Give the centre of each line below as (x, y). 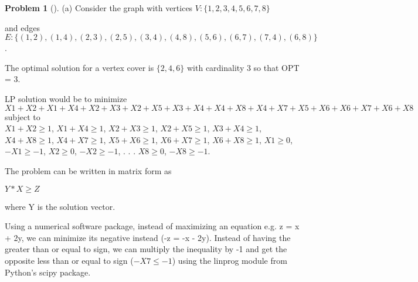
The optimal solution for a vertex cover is (79, 67)
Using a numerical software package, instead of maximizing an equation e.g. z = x (152, 226)
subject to (23, 116)
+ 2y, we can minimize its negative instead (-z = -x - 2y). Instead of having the (148, 237)
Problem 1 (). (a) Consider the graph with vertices (99, 8)
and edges (22, 27)
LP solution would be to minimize (66, 98)
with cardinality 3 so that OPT (243, 67)
